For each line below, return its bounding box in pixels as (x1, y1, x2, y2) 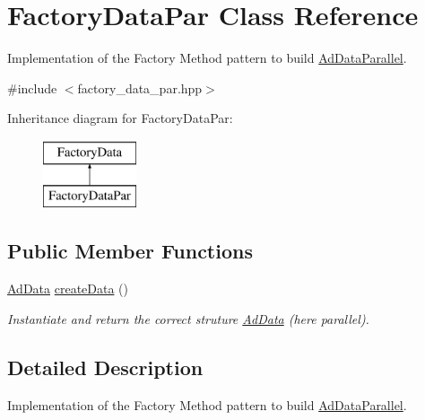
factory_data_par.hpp (77, 78, 203, 97)
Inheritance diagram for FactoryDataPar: (7, 109, 233, 127)
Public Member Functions (7, 237, 253, 265)
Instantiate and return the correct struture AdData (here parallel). (7, 309, 369, 328)
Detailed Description (7, 353, 204, 381)
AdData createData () (7, 279, 129, 298)
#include (7, 78, 57, 97)
